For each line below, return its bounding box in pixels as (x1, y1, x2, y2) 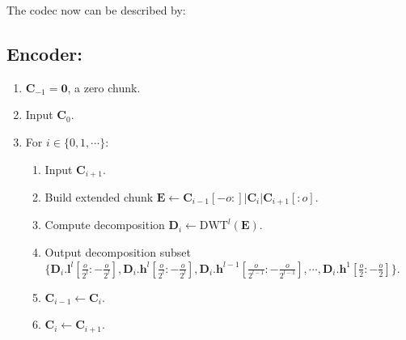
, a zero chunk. (67, 79, 141, 96)
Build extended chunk (44, 189, 154, 206)
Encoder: (6, 40, 82, 66)
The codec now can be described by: (6, 2, 186, 18)
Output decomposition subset (44, 244, 191, 261)
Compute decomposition (44, 216, 165, 233)
